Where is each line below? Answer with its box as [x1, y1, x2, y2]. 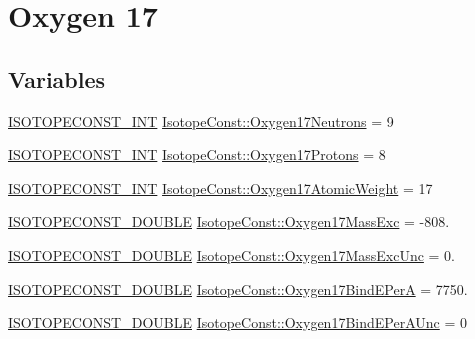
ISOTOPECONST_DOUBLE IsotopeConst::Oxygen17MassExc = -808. [8, 211, 450, 232]
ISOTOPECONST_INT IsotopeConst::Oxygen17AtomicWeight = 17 [8, 177, 433, 198]
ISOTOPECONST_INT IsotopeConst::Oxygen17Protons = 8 [8, 144, 386, 165]
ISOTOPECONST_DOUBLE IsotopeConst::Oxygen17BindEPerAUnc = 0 [8, 312, 467, 333]
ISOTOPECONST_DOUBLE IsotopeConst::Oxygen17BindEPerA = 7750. [8, 278, 468, 299]
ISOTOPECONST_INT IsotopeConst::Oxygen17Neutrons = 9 [8, 110, 394, 131]
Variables [8, 63, 106, 94]
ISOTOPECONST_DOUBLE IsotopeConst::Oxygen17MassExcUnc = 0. [8, 244, 455, 265]
